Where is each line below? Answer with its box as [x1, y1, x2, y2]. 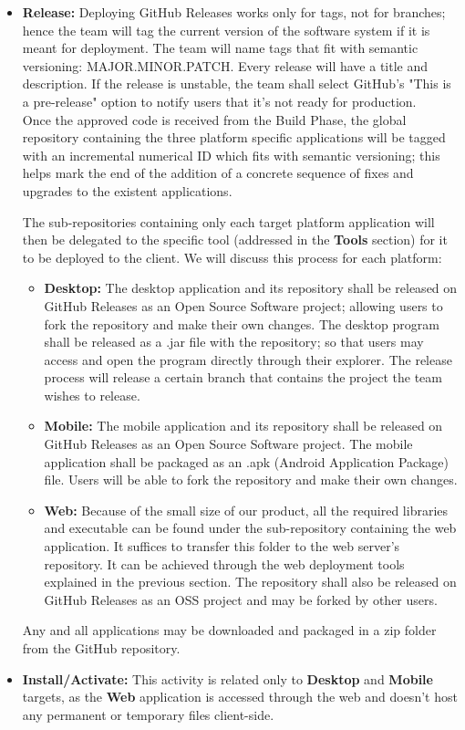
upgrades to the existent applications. [22, 181, 232, 200]
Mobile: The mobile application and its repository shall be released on [44, 416, 443, 435]
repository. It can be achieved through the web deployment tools [44, 554, 405, 573]
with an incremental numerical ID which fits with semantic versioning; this [22, 145, 440, 164]
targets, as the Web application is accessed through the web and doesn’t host [22, 687, 458, 706]
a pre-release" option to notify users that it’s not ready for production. [22, 91, 417, 110]
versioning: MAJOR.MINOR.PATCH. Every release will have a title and [22, 56, 429, 75]
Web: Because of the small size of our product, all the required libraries [44, 500, 449, 519]
